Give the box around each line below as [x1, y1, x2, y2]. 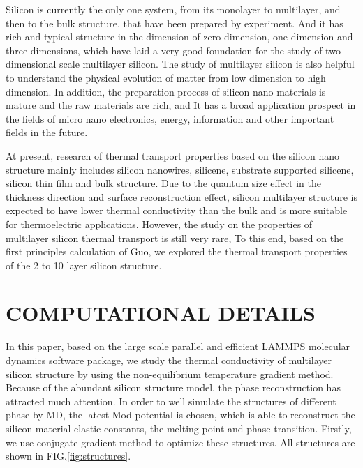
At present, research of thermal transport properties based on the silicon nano [6, 148, 339, 163]
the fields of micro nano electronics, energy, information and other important [6, 111, 334, 126]
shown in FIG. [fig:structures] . [6, 448, 131, 463]
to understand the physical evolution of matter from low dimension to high [6, 70, 326, 84]
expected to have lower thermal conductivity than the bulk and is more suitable [6, 203, 348, 218]
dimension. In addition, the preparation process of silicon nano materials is [6, 84, 326, 98]
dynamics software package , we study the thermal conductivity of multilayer [6, 353, 332, 367]
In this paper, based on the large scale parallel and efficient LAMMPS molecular [6, 339, 350, 354]
